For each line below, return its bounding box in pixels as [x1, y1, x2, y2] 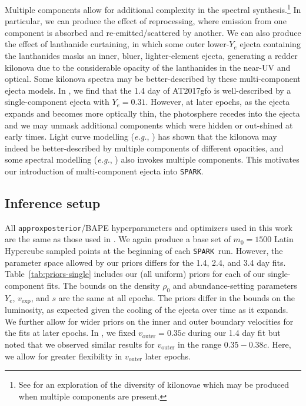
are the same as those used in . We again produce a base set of [5, 233, 231, 245]
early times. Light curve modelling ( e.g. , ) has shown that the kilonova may [5, 130, 277, 143]
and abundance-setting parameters [172, 279, 297, 291]
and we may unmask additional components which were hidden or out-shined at [5, 118, 293, 131]
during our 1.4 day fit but [188, 326, 281, 339]
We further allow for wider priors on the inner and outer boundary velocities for [5, 315, 294, 327]
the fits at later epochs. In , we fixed [5, 326, 136, 339]
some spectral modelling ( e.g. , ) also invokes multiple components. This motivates [5, 153, 300, 166]
